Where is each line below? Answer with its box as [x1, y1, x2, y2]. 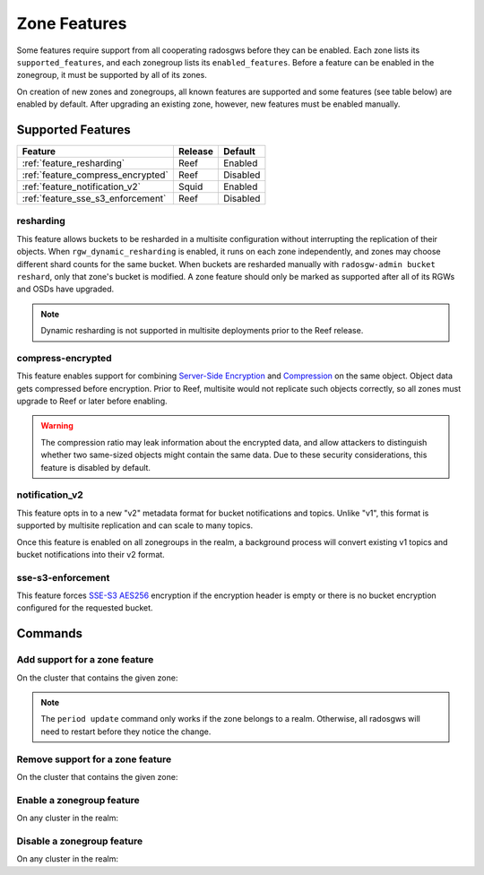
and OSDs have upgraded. [16, 283, 115, 295]
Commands [16, 626, 83, 641]
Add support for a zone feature [16, 654, 154, 666]
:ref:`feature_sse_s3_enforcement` [22, 193, 167, 205]
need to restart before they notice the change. [40, 726, 212, 737]
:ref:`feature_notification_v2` [22, 180, 141, 193]
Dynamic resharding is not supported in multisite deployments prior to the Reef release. [40, 325, 364, 336]
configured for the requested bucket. [16, 602, 153, 613]
